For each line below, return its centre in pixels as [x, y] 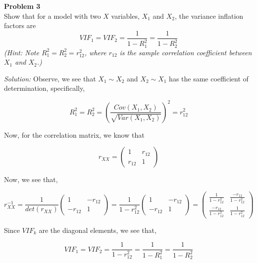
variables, [125, 16]
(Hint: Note [22, 52]
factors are [20, 25]
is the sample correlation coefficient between [186, 52]
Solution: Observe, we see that [50, 78]
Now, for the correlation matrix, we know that [74, 134]
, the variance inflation [209, 16]
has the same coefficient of [209, 78]
